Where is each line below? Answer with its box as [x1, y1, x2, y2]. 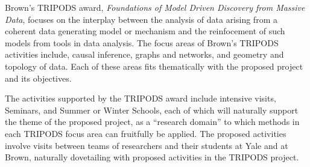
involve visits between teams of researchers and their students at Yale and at [5, 139, 288, 151]
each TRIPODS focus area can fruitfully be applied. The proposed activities [5, 127, 286, 139]
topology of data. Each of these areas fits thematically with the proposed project [5, 59, 303, 72]
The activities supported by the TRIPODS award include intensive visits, [5, 92, 276, 105]
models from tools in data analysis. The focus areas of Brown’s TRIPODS [5, 36, 279, 49]
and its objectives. [5, 71, 72, 84]
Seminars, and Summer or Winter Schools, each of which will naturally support [5, 103, 299, 116]
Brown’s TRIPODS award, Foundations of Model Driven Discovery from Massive [5, 1, 305, 13]
